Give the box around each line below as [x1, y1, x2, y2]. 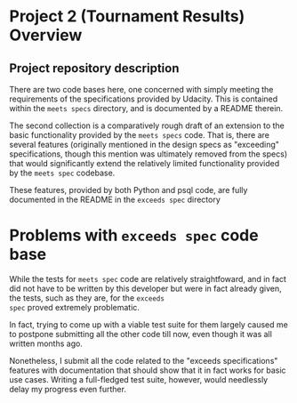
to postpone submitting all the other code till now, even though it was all [9, 328, 273, 339]
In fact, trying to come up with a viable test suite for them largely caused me [9, 318, 289, 330]
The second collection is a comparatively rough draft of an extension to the [9, 120, 285, 131]
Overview [9, 25, 83, 45]
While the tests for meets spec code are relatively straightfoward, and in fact [9, 273, 287, 284]
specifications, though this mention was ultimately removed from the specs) [9, 149, 287, 159]
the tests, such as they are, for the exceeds [9, 292, 165, 303]
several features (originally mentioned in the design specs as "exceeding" [9, 140, 280, 149]
